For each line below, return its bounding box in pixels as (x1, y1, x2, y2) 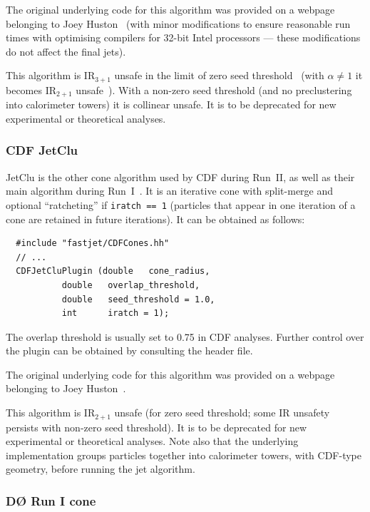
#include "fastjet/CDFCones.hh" (16, 238, 170, 249)
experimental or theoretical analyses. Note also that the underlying (6, 434, 299, 449)
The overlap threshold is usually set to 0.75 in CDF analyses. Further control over (6, 329, 364, 344)
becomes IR (6, 82, 57, 97)
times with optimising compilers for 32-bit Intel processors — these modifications (6, 30, 361, 45)
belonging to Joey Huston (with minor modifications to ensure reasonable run (6, 16, 351, 31)
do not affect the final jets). (6, 43, 126, 58)
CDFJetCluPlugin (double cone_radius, (16, 266, 210, 277)
